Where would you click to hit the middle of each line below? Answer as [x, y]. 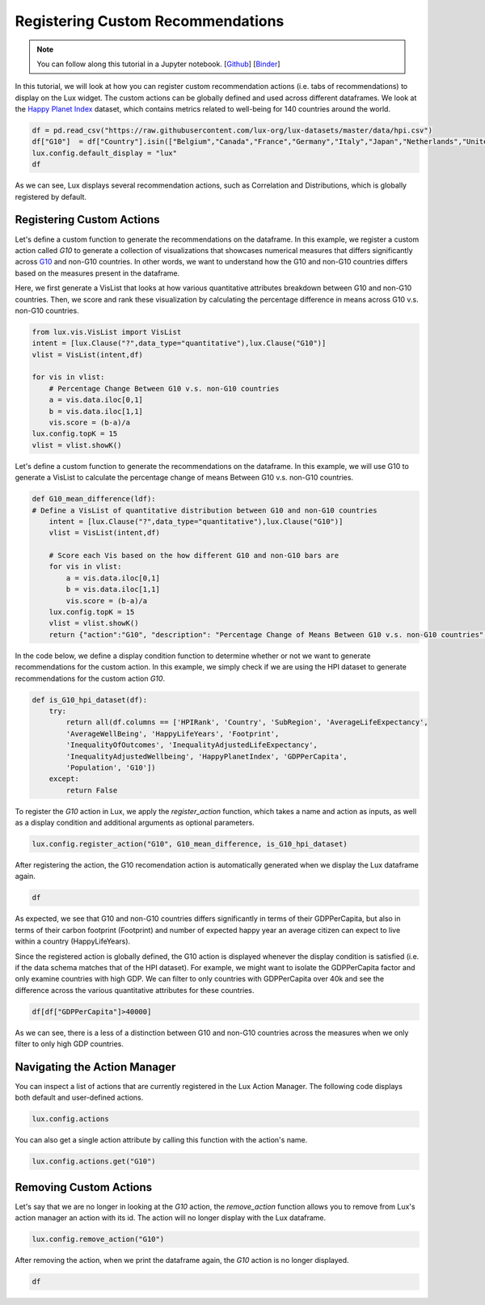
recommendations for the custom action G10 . [90, 678]
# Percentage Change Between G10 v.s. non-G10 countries [164, 389]
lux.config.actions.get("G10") [94, 1161]
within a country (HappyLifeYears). [73, 941]
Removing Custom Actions [84, 1187]
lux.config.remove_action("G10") [98, 1240]
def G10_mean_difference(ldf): [94, 499]
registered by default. [51, 196]
